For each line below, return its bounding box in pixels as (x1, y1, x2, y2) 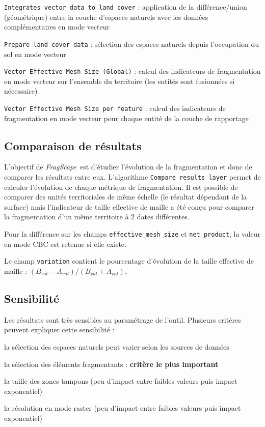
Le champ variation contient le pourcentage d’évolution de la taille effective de (4, 255, 254, 266)
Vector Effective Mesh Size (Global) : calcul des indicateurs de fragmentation (4, 66, 261, 76)
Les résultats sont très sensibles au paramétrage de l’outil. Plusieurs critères (4, 314, 241, 325)
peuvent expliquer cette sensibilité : (4, 324, 115, 335)
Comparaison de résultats (4, 137, 142, 153)
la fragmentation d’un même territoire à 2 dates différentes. (4, 211, 190, 222)
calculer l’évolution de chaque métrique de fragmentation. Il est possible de (4, 181, 238, 192)
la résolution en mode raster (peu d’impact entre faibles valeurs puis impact (4, 403, 241, 413)
